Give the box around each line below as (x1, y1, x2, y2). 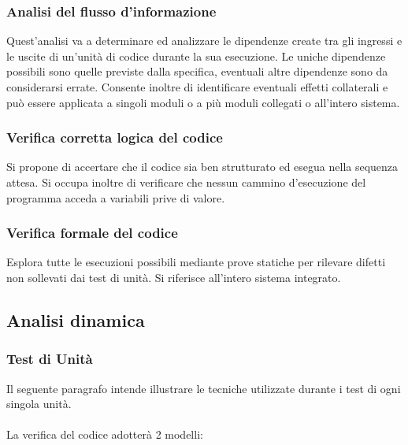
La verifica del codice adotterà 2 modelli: (6, 426, 203, 443)
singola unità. (6, 395, 72, 412)
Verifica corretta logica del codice (6, 128, 223, 147)
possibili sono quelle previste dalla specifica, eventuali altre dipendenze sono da (6, 63, 388, 80)
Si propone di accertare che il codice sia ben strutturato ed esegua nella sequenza (6, 158, 399, 175)
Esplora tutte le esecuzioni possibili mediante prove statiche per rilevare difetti (6, 254, 386, 270)
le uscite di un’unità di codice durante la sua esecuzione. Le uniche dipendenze (6, 47, 386, 64)
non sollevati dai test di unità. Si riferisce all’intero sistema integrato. (6, 269, 341, 285)
